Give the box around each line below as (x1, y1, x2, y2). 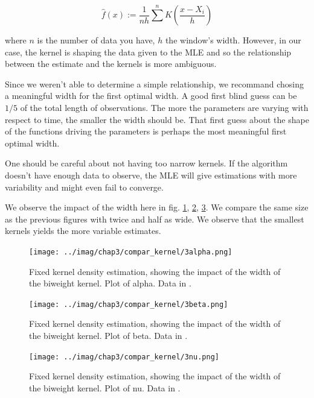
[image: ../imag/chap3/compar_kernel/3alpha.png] (29, 247, 232, 256)
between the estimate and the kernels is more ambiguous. (5, 57, 217, 70)
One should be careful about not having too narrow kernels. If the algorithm (5, 157, 288, 169)
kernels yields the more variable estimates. (5, 224, 161, 237)
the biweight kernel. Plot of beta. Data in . (29, 329, 188, 341)
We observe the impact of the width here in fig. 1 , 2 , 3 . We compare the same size (5, 201, 309, 213)
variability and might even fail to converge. (5, 180, 164, 193)
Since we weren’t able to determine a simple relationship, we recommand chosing (5, 77, 304, 90)
